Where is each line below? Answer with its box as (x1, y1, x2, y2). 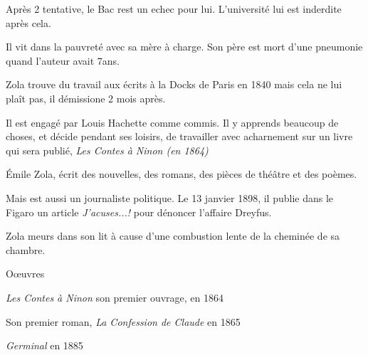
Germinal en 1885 (6, 338, 83, 353)
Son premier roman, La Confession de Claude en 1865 (6, 314, 241, 329)
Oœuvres (6, 266, 45, 281)
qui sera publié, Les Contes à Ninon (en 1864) (6, 142, 209, 157)
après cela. (6, 15, 51, 30)
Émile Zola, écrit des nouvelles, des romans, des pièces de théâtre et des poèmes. (6, 166, 357, 181)
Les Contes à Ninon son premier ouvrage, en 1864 (6, 290, 224, 304)
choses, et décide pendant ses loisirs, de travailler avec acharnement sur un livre (6, 129, 353, 144)
